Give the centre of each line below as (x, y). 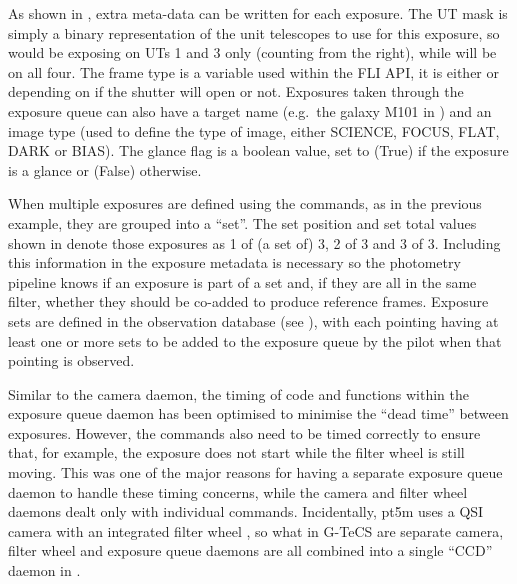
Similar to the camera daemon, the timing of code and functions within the (239, 393)
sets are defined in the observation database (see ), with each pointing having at (253, 320)
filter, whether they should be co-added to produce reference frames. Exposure (248, 301)
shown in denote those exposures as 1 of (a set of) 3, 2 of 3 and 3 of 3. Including (254, 242)
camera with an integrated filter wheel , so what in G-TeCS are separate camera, (256, 530)
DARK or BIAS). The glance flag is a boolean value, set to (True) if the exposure (258, 150)
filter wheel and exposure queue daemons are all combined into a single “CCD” (250, 550)
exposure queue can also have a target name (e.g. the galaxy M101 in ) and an (250, 110)
